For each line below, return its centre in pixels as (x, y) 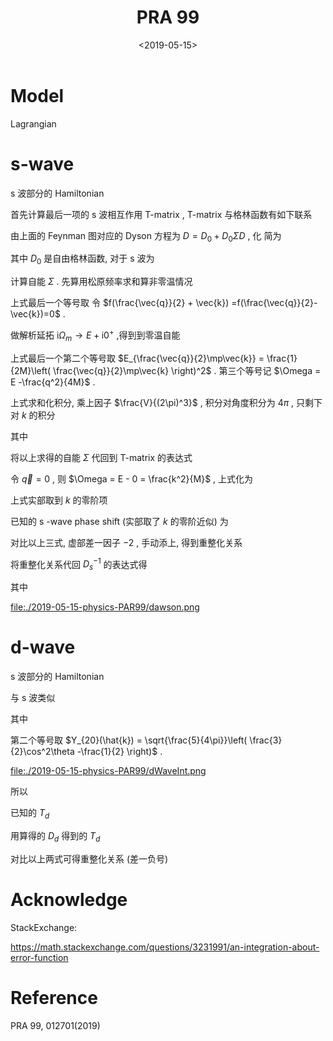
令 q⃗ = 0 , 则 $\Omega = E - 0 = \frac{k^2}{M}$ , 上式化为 (132, 478)
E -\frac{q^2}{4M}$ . (53, 382)
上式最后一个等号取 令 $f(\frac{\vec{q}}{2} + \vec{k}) (120, 303)
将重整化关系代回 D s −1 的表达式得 (79, 564)
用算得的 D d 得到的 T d (55, 836)
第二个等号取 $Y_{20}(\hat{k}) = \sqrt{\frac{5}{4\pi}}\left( (129, 740)
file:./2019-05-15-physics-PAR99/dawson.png (105, 607)
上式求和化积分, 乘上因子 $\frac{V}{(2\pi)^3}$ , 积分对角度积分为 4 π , (152, 402)
